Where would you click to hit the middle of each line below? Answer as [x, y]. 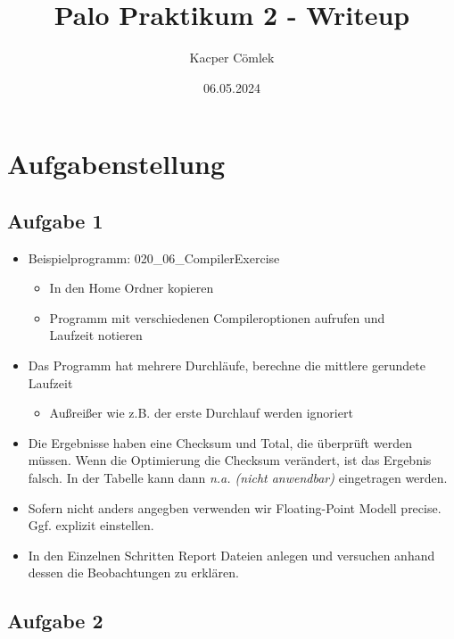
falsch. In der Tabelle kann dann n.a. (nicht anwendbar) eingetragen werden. [238, 478]
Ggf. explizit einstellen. [91, 525]
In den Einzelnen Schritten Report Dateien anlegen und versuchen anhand [231, 555]
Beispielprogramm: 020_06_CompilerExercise [154, 257]
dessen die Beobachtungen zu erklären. [133, 573]
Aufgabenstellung [116, 164]
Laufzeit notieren [96, 335]
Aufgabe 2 [55, 621]
